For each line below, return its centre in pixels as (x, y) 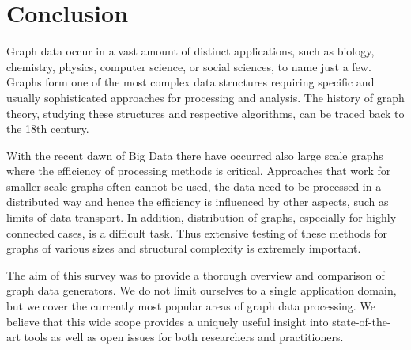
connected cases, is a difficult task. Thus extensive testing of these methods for (197, 232)
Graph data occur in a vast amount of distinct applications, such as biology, (190, 51)
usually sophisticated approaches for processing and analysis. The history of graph (205, 97)
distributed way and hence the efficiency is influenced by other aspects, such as (198, 202)
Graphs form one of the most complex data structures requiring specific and (190, 82)
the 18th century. (48, 129)
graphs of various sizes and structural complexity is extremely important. (184, 248)
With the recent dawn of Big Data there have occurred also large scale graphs (195, 155)
